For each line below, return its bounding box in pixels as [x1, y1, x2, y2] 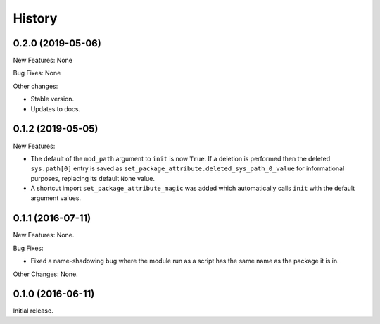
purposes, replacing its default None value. [30, 174, 155, 182]
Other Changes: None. [13, 270, 79, 278]
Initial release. [13, 306, 53, 315]
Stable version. [30, 95, 75, 104]
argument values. [30, 194, 81, 202]
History [13, 11, 58, 26]
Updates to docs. [30, 104, 81, 113]
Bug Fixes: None [13, 69, 61, 77]
